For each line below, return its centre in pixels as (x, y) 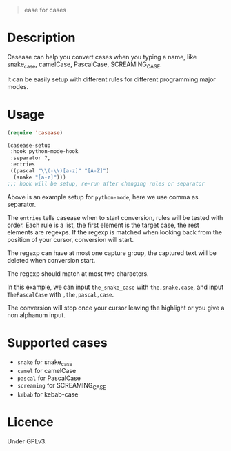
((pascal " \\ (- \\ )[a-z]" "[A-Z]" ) (60, 171)
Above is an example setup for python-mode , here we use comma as (103, 197)
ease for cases (45, 10)
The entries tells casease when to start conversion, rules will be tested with (115, 217)
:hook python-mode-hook (44, 152)
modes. (18, 86)
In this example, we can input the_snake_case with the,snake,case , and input (115, 287)
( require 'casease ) (35, 133)
